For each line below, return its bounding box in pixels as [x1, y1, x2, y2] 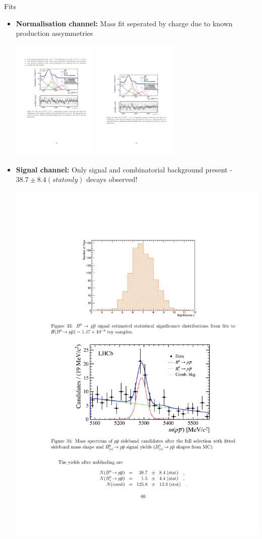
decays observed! [86, 174, 138, 185]
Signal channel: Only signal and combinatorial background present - [16, 164, 233, 174]
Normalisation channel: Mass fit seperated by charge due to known [16, 18, 233, 28]
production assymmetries [16, 28, 93, 38]
